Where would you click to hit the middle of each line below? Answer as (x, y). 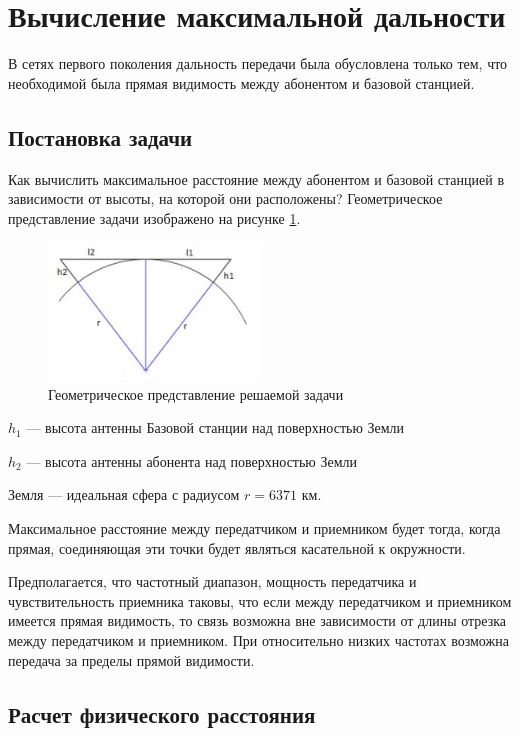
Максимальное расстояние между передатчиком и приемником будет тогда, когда (254, 527)
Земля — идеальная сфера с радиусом (124, 494)
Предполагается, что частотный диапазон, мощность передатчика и (212, 581)
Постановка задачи (100, 136)
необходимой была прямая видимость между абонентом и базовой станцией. (241, 82)
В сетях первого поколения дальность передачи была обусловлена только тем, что (258, 63)
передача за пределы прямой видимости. (131, 659)
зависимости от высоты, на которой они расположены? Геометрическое (225, 198)
